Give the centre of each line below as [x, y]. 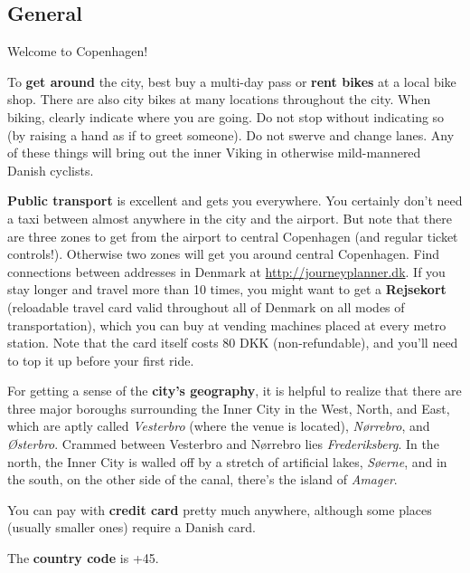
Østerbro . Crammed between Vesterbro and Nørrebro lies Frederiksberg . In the [223, 444]
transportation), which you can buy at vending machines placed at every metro [227, 325]
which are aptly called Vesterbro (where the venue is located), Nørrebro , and [219, 426]
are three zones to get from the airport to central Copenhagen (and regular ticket [233, 236]
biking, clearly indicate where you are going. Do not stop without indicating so [226, 116]
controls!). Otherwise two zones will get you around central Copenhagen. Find [224, 254]
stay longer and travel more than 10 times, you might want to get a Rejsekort [227, 289]
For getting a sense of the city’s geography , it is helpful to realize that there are [235, 391]
